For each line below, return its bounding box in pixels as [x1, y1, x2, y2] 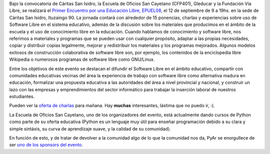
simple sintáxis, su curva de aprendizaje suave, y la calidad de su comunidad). [9, 126, 171, 132]
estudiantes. [9, 94, 35, 100]
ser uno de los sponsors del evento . [9, 142, 83, 148]
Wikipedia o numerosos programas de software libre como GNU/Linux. [9, 56, 155, 62]
